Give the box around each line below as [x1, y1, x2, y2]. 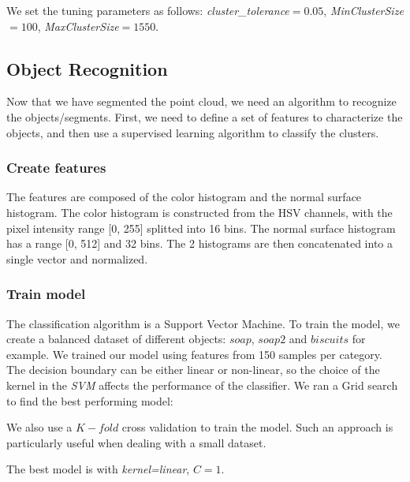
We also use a [6, 419, 73, 435]
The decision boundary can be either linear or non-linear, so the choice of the [6, 361, 380, 378]
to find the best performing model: [6, 392, 173, 409]
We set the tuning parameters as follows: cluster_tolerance [6, 2, 289, 18]
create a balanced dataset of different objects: [6, 331, 226, 347]
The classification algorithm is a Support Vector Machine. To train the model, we [6, 315, 400, 331]
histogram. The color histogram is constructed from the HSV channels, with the [6, 204, 393, 220]
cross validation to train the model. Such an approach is [121, 419, 393, 435]
